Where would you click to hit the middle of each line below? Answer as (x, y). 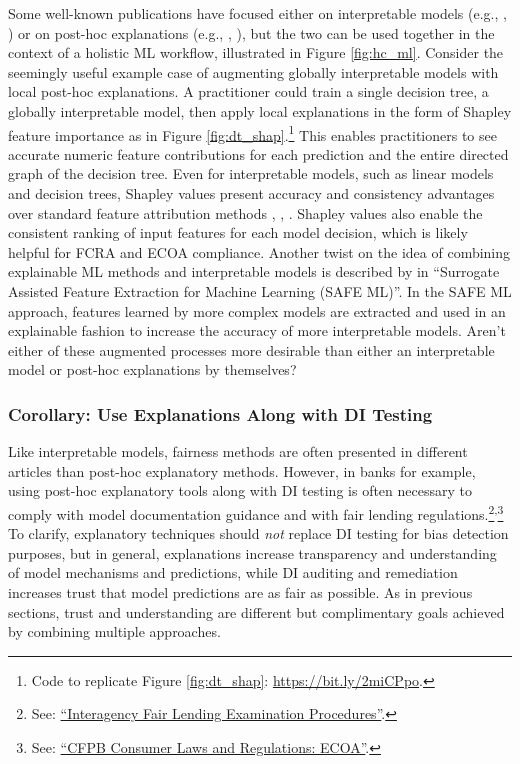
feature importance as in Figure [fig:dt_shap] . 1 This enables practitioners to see (252, 133)
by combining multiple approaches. (114, 631)
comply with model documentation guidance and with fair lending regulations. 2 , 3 (256, 512)
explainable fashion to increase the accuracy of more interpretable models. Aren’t (257, 330)
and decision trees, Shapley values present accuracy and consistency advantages (251, 193)
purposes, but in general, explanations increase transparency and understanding (252, 552)
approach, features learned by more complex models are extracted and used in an (257, 310)
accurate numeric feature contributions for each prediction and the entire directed (258, 153)
